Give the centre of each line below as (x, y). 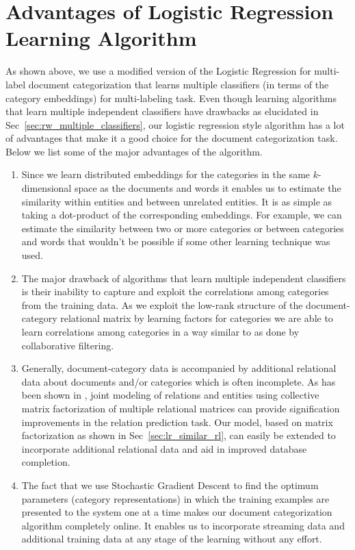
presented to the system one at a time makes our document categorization (177, 512)
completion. (46, 462)
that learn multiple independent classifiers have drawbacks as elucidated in (162, 111)
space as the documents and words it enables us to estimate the (208, 188)
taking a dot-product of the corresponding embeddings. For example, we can (182, 215)
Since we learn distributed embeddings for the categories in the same (166, 174)
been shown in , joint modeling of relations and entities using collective (170, 395)
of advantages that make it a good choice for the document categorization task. (172, 138)
